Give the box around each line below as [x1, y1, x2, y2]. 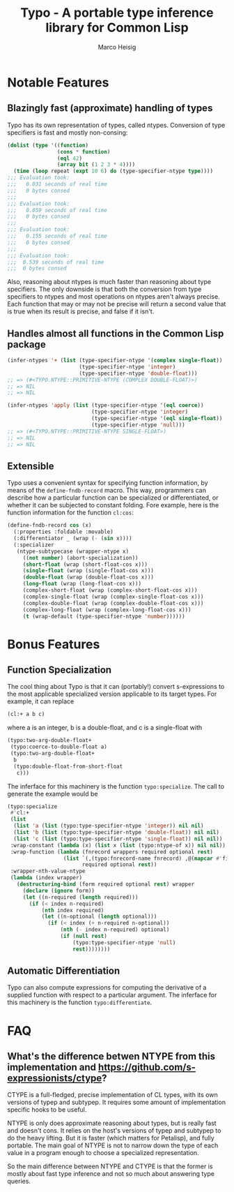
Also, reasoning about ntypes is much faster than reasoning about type [7, 278, 211, 286]
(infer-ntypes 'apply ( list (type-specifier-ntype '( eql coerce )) [7, 402, 204, 409]
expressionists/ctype [7, 1073, 102, 1085]
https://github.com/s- [97, 1061, 196, 1073]
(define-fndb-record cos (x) [7, 522, 92, 529]
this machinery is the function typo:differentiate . [7, 998, 152, 1006]
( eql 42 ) [56, 155, 82, 162]
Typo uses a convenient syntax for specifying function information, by [7, 479, 208, 487]
